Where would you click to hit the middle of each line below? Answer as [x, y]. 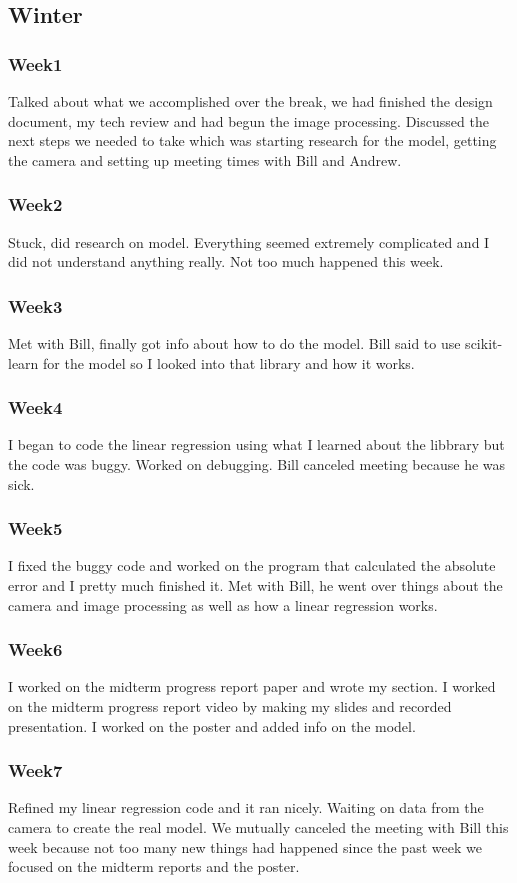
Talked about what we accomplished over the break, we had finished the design [250, 101]
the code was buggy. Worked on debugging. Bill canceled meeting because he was [257, 464]
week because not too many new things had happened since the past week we [245, 846]
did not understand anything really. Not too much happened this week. [226, 261]
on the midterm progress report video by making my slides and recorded [230, 706]
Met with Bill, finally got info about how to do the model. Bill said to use [234, 343]
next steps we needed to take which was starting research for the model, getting [252, 140]
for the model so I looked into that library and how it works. [229, 362]
